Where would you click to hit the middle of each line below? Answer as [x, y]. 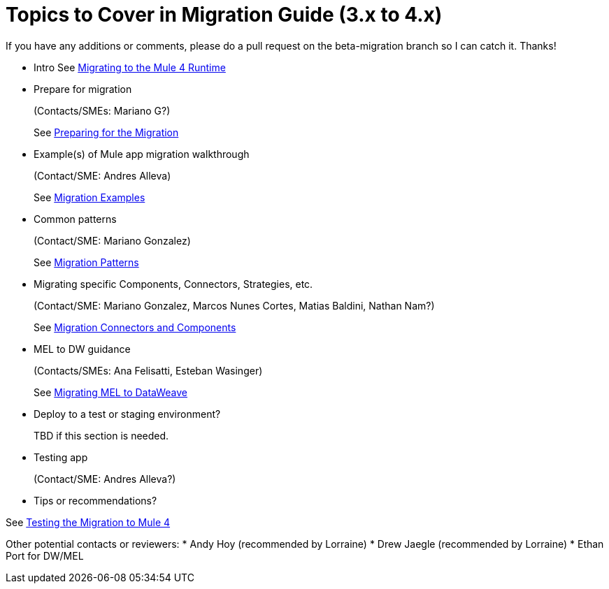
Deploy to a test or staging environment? [127, 414]
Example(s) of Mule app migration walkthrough [142, 154]
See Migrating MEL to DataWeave [111, 392]
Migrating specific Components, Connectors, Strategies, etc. [173, 284]
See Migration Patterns [86, 262]
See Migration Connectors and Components [135, 327]
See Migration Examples [89, 197]
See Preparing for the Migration [106, 132]
